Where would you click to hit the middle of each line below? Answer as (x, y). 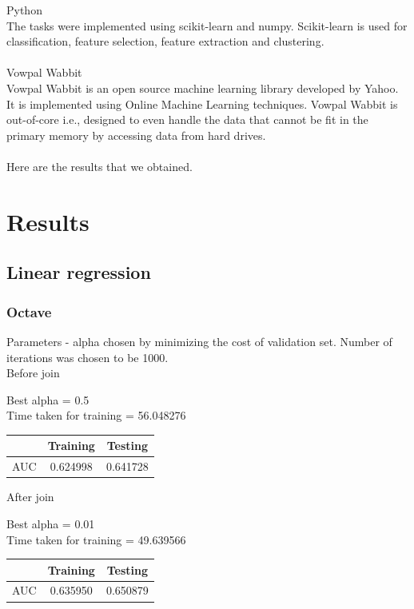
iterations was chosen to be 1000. (88, 357)
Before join (33, 373)
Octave (29, 311)
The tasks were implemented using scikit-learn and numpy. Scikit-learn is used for (207, 25)
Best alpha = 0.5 (48, 399)
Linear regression (79, 272)
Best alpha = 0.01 (51, 523)
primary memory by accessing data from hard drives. (136, 135)
